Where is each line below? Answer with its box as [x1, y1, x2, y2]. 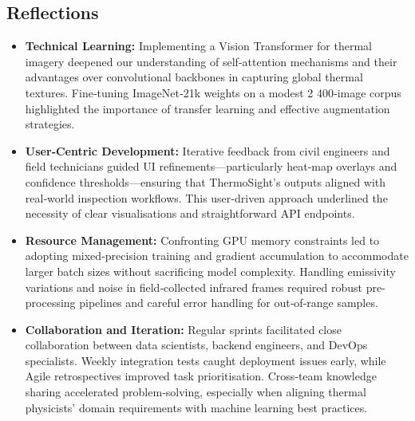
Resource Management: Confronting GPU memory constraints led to [25, 231, 380, 248]
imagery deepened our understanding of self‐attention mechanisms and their [25, 53, 397, 69]
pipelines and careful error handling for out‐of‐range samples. [79, 294, 378, 311]
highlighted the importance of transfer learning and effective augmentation [25, 100, 390, 116]
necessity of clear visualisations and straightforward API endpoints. [25, 205, 355, 222]
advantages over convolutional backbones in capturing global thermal [25, 69, 363, 85]
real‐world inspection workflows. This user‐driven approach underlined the [25, 189, 388, 206]
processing [25, 294, 76, 311]
